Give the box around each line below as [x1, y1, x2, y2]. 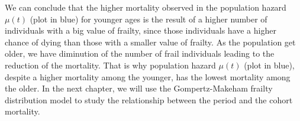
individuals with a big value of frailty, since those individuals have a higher [5, 24, 276, 37]
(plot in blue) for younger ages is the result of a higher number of [30, 12, 267, 25]
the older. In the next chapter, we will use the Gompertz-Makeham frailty [5, 82, 273, 94]
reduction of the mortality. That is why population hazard [5, 58, 216, 71]
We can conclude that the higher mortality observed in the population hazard [5, 1, 286, 13]
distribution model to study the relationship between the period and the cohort [5, 93, 293, 106]
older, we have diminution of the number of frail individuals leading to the [5, 47, 275, 60]
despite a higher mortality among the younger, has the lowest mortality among [5, 70, 291, 83]
